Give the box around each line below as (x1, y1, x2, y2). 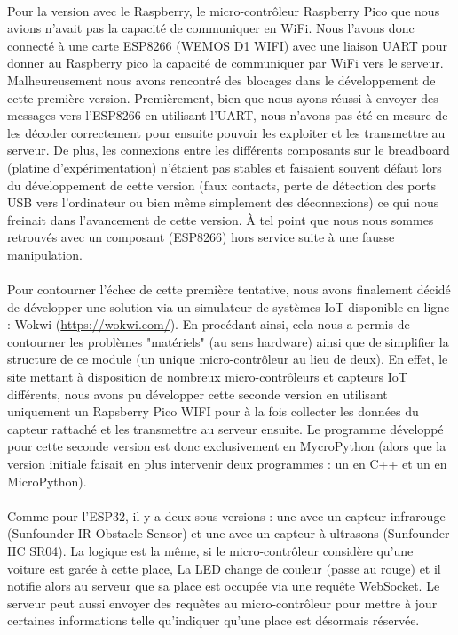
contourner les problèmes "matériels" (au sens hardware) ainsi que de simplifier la (7, 332, 449, 350)
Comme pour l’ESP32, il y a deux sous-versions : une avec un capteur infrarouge (7, 506, 446, 525)
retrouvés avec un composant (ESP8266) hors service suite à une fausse (7, 228, 395, 246)
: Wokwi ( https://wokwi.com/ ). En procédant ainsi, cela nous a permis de (7, 315, 410, 334)
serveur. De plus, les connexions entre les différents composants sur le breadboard (7, 141, 450, 159)
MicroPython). (7, 471, 87, 490)
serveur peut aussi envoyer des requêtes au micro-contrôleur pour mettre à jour (7, 593, 438, 612)
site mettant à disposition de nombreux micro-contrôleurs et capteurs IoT (7, 367, 407, 386)
